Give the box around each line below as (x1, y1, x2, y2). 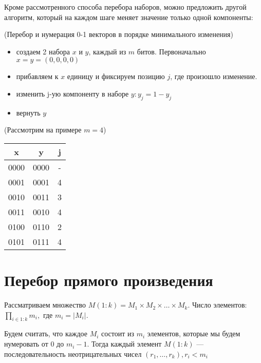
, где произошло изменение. (170, 71, 257, 82)
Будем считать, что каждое (4, 328, 87, 339)
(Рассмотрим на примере (4, 124, 82, 135)
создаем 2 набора (16, 46, 70, 56)
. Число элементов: (188, 299, 247, 310)
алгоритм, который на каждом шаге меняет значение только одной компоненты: (4, 11, 253, 22)
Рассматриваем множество (4, 299, 86, 310)
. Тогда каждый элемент (87, 338, 162, 349)
